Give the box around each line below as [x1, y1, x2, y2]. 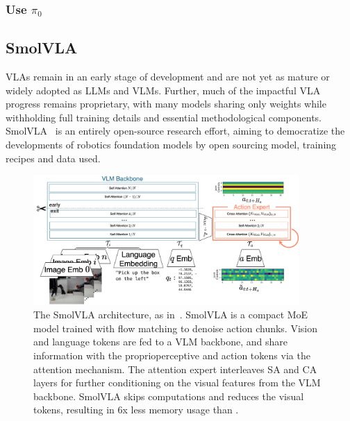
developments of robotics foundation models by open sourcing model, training [6, 137, 337, 152]
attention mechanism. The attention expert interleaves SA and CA [33, 361, 317, 376]
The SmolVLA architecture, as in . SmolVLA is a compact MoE [33, 307, 308, 322]
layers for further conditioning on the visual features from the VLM [33, 375, 321, 390]
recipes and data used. [6, 151, 101, 165]
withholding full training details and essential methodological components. [6, 110, 322, 124]
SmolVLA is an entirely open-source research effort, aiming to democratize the [6, 123, 345, 138]
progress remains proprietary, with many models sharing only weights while [6, 96, 326, 111]
